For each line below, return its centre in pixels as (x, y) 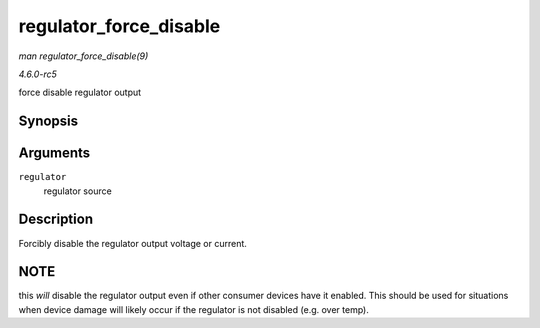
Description (56, 219)
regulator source (77, 191)
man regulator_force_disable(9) (83, 56)
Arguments (54, 153)
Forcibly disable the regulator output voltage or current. (132, 243)
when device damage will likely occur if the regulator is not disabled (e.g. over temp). (193, 309)
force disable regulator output (80, 92)
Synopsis (48, 121)
